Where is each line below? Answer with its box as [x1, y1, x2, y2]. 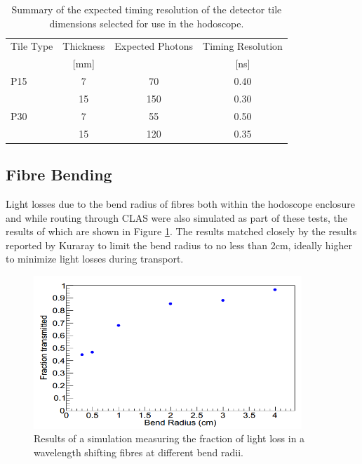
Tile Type [11, 39, 53, 53]
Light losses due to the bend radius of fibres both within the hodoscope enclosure [6, 196, 355, 211]
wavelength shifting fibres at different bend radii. [34, 444, 243, 459]
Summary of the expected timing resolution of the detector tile [11, 2, 282, 16]
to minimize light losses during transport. [6, 251, 184, 266]
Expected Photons [114, 39, 194, 53]
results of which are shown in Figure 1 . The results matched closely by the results [6, 224, 357, 239]
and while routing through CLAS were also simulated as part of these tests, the [6, 210, 347, 225]
